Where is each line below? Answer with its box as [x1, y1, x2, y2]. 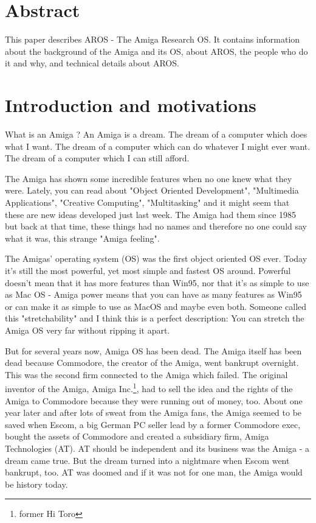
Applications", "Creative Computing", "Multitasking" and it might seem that [5, 196, 290, 208]
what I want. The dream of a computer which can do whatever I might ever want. [5, 139, 311, 152]
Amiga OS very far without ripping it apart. [5, 323, 170, 336]
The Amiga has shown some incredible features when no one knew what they [5, 172, 292, 184]
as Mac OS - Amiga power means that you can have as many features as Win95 [5, 288, 302, 301]
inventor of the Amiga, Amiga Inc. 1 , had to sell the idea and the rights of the [5, 381, 293, 395]
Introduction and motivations [5, 93, 256, 118]
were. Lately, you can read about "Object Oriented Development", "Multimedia [5, 184, 299, 197]
